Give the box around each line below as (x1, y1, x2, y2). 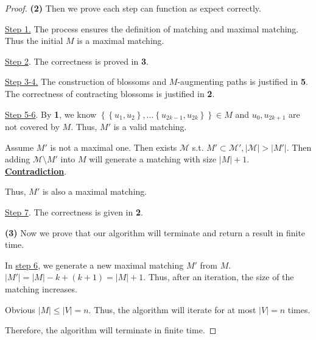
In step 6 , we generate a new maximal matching (5, 258, 184, 271)
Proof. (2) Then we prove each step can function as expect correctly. (5, 2, 261, 14)
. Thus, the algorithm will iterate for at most (88, 303, 256, 316)
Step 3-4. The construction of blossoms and (5, 75, 167, 88)
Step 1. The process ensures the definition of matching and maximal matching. (5, 22, 299, 35)
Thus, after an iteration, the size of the (148, 270, 294, 283)
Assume (5, 140, 34, 153)
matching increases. (5, 282, 77, 295)
